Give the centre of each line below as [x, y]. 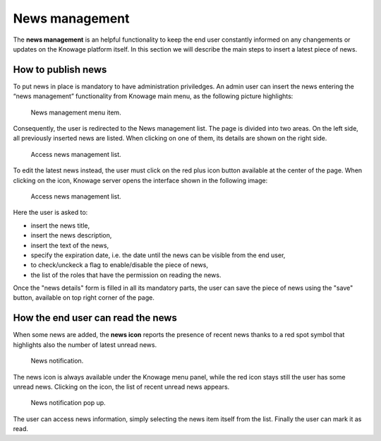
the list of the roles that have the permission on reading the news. [126, 275]
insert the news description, [71, 235]
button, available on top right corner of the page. [84, 298]
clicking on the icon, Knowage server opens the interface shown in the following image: [140, 180]
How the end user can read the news [95, 318]
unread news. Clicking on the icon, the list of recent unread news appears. [121, 387]
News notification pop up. [68, 403]
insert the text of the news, [70, 245]
